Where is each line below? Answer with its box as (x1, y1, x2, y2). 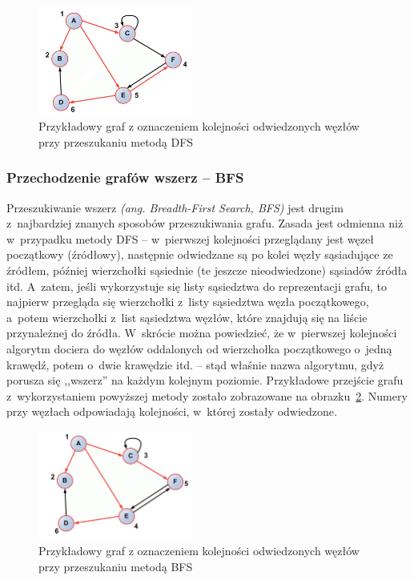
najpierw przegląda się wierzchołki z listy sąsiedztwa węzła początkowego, (6, 293, 369, 310)
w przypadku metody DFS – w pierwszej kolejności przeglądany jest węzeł (6, 230, 374, 247)
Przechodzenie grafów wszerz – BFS (6, 167, 244, 187)
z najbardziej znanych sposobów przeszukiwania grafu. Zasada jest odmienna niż (6, 215, 404, 232)
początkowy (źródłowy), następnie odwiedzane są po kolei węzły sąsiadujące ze (6, 246, 393, 263)
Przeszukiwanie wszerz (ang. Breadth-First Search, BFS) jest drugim (6, 199, 344, 215)
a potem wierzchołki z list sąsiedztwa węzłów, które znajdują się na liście (6, 308, 368, 325)
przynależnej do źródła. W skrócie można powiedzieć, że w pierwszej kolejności (6, 324, 397, 341)
